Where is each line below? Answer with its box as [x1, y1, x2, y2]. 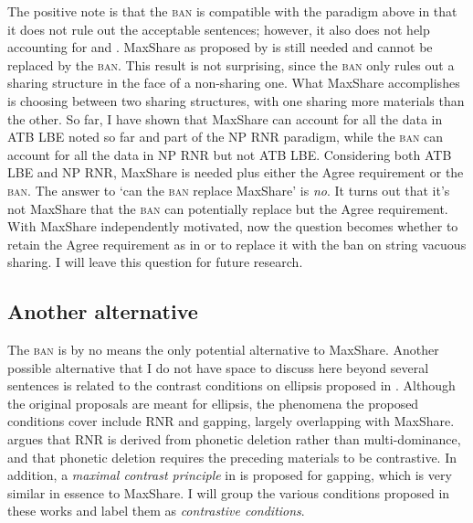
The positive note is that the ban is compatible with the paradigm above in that [7, 2, 457, 20]
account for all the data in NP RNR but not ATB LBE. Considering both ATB [7, 144, 452, 164]
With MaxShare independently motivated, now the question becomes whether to [7, 217, 458, 236]
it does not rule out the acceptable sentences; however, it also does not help [7, 19, 430, 38]
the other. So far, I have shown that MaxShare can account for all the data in [7, 109, 443, 128]
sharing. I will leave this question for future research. [7, 252, 303, 272]
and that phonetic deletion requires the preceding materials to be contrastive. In [7, 447, 457, 466]
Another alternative [7, 297, 198, 326]
